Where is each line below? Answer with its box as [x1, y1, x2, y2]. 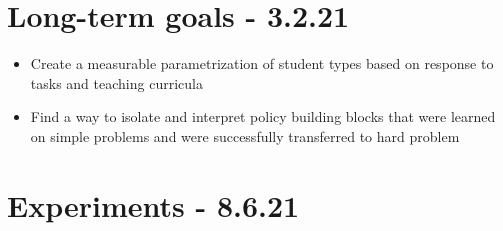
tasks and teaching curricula [30, 72, 203, 93]
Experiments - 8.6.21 [7, 184, 300, 225]
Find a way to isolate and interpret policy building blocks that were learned [30, 106, 496, 127]
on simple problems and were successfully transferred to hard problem [30, 125, 460, 146]
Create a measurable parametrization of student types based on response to [30, 53, 494, 74]
